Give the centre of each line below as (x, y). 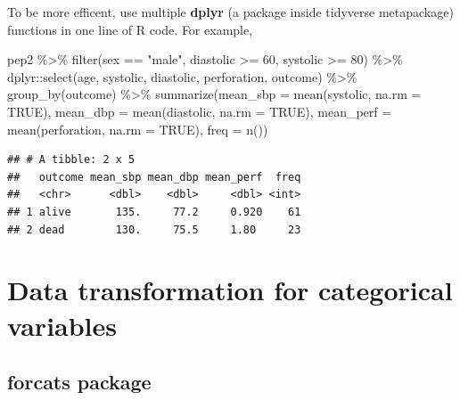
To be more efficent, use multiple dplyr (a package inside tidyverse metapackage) (230, 12)
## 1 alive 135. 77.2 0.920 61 (154, 212)
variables (62, 325)
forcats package (79, 382)
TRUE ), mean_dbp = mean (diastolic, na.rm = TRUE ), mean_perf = (200, 111)
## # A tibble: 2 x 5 (71, 160)
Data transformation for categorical (230, 290)
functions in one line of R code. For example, (130, 29)
